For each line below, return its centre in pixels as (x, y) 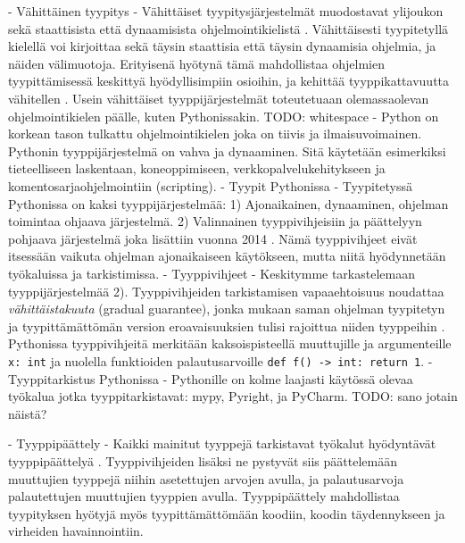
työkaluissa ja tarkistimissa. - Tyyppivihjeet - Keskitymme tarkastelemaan (212, 273)
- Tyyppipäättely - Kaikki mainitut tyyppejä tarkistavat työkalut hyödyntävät (222, 443)
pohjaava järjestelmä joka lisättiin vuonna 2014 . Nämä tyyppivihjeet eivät (213, 238)
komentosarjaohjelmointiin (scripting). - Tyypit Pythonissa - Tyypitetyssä (211, 185)
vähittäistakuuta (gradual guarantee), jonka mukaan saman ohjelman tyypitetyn (227, 309)
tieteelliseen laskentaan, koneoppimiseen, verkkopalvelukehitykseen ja (197, 168)
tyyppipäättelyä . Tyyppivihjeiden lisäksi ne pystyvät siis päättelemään (203, 460)
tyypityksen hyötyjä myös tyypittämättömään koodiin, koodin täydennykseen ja (227, 513)
